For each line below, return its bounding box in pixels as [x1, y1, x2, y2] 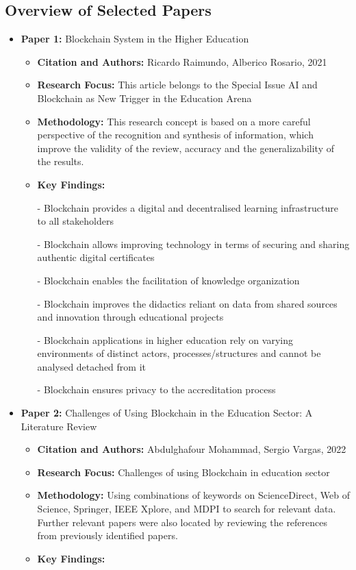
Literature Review [21, 419, 97, 433]
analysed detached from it [37, 359, 146, 373]
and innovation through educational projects [37, 310, 224, 324]
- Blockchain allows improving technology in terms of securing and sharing [37, 236, 350, 251]
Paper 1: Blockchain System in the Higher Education [21, 32, 249, 46]
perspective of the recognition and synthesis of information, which [37, 127, 314, 142]
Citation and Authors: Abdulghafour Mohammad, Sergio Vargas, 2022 [37, 442, 346, 456]
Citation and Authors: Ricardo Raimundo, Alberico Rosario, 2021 [37, 54, 327, 69]
